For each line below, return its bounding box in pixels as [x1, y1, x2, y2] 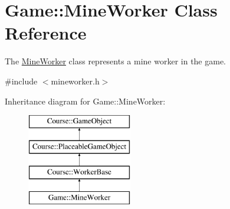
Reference [5, 21, 87, 45]
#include [5, 74, 38, 87]
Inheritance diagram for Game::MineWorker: [5, 94, 166, 107]
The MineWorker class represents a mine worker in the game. [5, 55, 226, 67]
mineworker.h [51, 74, 100, 87]
